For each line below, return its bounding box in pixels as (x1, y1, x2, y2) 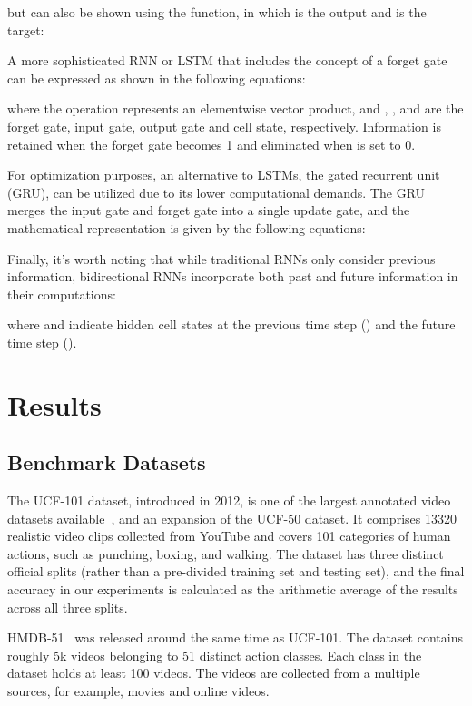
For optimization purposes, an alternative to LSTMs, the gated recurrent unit (7, 165, 440, 184)
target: (7, 20, 44, 39)
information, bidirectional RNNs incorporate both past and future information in (7, 267, 458, 286)
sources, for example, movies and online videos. (7, 681, 270, 701)
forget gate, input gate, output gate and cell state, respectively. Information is (7, 116, 441, 135)
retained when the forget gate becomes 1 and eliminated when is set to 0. (7, 134, 416, 153)
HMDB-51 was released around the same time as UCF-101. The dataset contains (7, 628, 463, 647)
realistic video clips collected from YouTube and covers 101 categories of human (7, 526, 451, 545)
